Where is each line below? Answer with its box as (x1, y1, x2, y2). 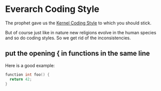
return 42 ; (9, 77, 32, 82)
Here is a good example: (5, 62, 55, 68)
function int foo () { (5, 72, 50, 77)
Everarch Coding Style (5, 3, 100, 15)
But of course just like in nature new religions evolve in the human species (5, 29, 157, 35)
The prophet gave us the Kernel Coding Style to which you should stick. (5, 20, 152, 26)
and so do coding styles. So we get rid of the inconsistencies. (5, 35, 131, 41)
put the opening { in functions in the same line (5, 49, 150, 58)
